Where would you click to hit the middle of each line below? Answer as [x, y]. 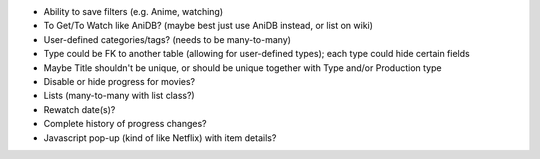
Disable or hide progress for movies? [119, 81]
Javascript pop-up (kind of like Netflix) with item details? [160, 137]
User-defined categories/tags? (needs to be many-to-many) [167, 39]
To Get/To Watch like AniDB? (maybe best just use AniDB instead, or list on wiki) [208, 26]
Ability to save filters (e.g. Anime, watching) [133, 11]
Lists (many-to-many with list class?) [119, 96]
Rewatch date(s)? [79, 109]
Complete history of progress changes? [125, 124]
